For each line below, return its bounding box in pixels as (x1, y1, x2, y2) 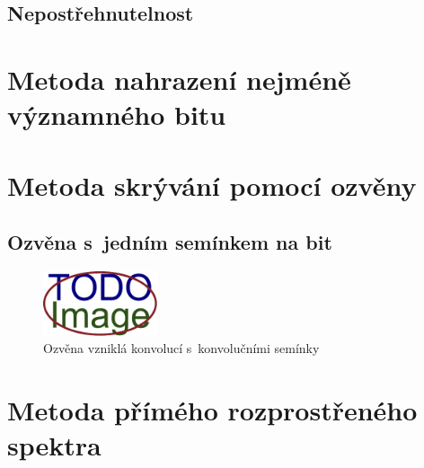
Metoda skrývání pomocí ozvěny (7, 166, 417, 203)
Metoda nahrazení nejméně (7, 60, 351, 97)
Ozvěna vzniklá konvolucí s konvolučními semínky (43, 339, 320, 358)
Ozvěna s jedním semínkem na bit (7, 228, 332, 256)
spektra (7, 427, 102, 464)
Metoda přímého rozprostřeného (7, 391, 418, 428)
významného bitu (7, 96, 226, 133)
